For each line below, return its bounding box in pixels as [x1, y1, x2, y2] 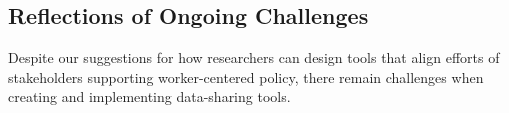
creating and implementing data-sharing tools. [8, 86, 291, 107]
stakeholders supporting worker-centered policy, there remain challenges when [8, 66, 484, 87]
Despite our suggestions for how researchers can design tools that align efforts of [8, 47, 500, 68]
